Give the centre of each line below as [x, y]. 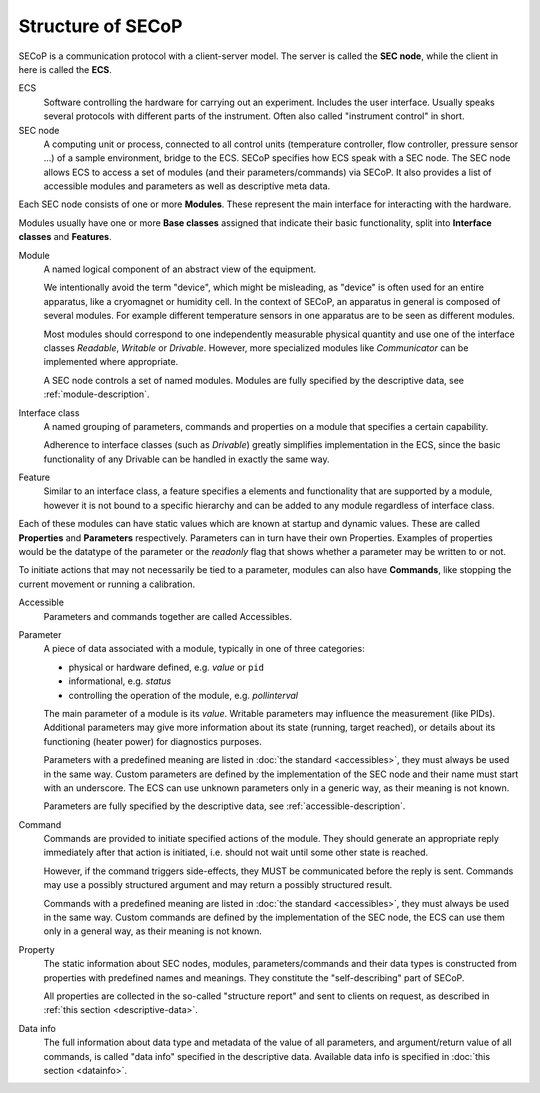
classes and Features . [65, 237]
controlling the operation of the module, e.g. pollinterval [183, 695]
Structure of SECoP [100, 26]
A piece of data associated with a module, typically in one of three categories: [204, 649]
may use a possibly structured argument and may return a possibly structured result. [218, 885]
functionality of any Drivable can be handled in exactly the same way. [186, 459]
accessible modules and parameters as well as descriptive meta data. [187, 186]
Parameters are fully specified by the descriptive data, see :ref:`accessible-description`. [224, 806]
